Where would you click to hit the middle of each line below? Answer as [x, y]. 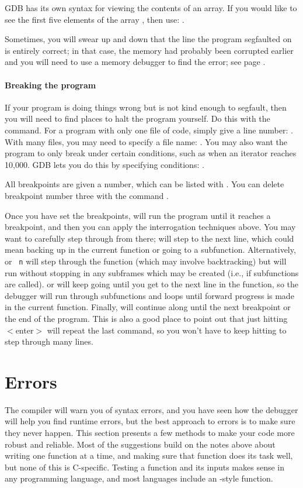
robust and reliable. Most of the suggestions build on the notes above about [140, 444]
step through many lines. [49, 341]
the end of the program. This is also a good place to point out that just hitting [146, 318]
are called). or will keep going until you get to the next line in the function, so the [151, 284]
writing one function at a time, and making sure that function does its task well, [149, 456]
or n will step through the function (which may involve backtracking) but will [146, 261]
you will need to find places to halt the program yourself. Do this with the [137, 118]
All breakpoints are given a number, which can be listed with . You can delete [144, 184]
